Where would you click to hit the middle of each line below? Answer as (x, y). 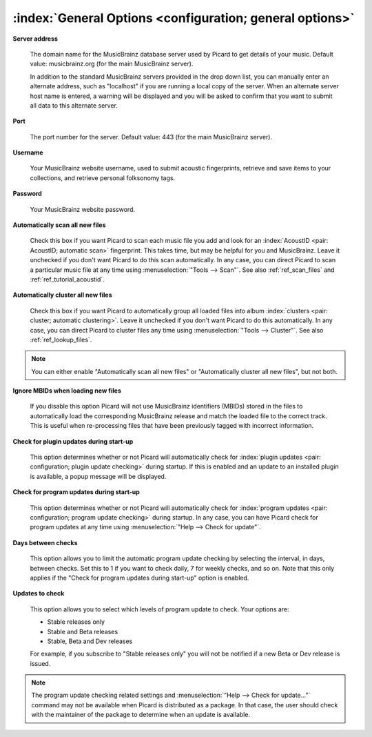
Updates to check (39, 593)
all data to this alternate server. (74, 105)
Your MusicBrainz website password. (83, 209)
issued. (40, 663)
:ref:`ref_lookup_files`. (61, 340)
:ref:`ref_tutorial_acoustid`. (67, 279)
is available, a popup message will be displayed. (98, 476)
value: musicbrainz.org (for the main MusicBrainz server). (112, 64)
